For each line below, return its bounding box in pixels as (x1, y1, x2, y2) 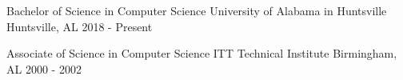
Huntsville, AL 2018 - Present (6, 18, 153, 34)
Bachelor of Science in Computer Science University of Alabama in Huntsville (6, 2, 387, 18)
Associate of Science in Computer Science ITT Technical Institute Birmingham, (6, 45, 397, 62)
